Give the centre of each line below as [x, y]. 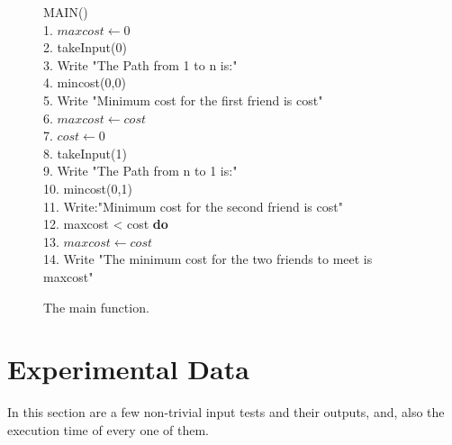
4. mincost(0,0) [85, 82]
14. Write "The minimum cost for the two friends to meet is [208, 259]
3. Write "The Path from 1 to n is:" [140, 64]
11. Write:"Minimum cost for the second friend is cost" [193, 206]
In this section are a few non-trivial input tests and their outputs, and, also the [226, 412]
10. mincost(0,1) [88, 188]
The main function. [96, 307]
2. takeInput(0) [85, 47]
